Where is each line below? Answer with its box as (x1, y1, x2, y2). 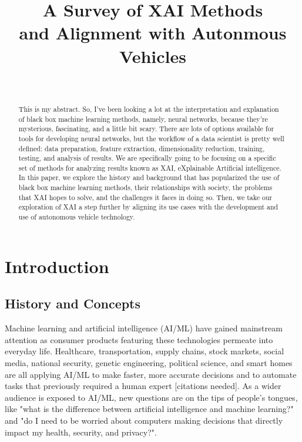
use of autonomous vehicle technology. (18, 212, 135, 222)
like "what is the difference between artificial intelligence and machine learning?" (5, 403, 294, 415)
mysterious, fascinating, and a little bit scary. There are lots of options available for (18, 124, 274, 134)
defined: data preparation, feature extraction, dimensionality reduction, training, (18, 143, 265, 153)
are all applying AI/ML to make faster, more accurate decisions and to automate (5, 368, 297, 380)
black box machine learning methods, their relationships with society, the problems (18, 182, 273, 192)
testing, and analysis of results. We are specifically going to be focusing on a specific (18, 153, 276, 163)
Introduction (5, 254, 109, 278)
